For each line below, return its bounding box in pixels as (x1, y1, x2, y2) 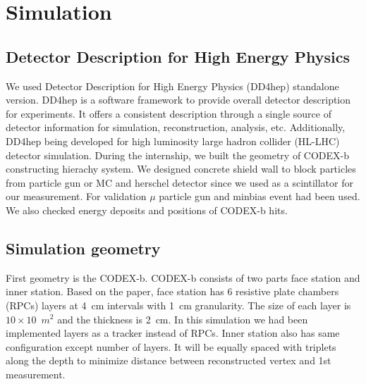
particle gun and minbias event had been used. (159, 189, 360, 204)
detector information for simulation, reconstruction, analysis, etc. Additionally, (6, 120, 346, 135)
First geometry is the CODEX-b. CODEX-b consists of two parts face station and (6, 270, 360, 285)
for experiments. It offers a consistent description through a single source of (6, 106, 331, 120)
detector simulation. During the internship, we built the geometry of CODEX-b (6, 147, 350, 162)
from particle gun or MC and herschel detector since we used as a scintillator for (6, 175, 353, 190)
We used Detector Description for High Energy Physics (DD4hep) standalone (6, 78, 339, 93)
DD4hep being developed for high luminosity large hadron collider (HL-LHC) (6, 133, 340, 148)
